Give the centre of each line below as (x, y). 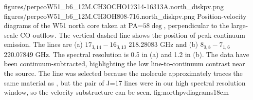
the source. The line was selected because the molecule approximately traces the (123, 73)
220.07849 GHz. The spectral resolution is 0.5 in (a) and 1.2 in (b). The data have (127, 54)
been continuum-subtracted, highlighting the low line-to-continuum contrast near (125, 64)
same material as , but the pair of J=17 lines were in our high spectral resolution (125, 82)
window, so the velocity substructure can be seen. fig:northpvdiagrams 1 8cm (117, 92)
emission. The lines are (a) (44, 44)
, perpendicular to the (196, 25)
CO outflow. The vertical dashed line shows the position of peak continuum (133, 35)
